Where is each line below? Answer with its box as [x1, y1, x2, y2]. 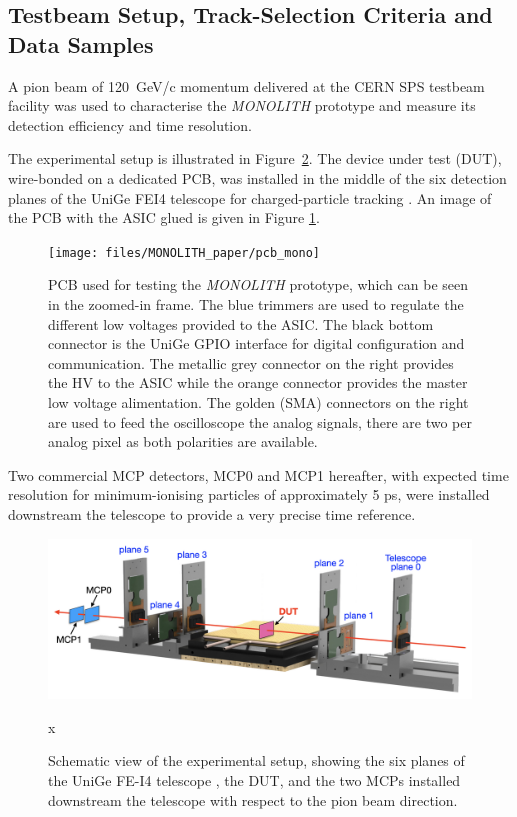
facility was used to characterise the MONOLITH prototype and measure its [8, 95, 476, 116]
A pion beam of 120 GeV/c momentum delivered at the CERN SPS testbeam [8, 75, 485, 96]
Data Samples [8, 28, 154, 59]
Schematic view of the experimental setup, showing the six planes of [48, 750, 465, 771]
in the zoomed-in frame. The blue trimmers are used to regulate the [48, 294, 464, 314]
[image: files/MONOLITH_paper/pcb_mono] [48, 245, 321, 260]
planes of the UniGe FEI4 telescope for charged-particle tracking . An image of [8, 187, 492, 208]
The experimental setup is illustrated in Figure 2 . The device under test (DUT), [8, 148, 502, 169]
